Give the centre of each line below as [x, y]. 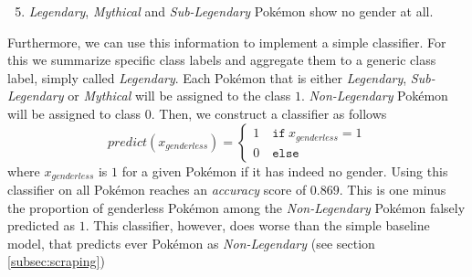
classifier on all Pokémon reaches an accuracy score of [157, 190]
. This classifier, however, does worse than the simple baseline [257, 225]
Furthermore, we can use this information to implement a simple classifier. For [227, 42]
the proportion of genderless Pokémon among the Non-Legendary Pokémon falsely [236, 207]
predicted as [42, 225]
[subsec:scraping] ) [56, 261]
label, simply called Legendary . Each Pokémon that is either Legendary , [207, 77]
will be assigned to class [74, 113]
